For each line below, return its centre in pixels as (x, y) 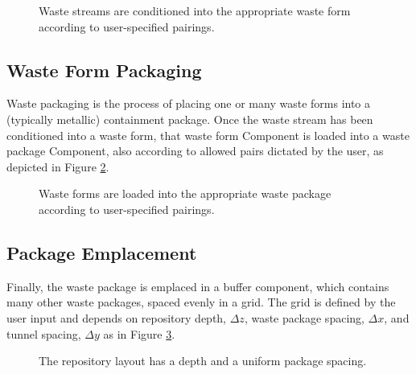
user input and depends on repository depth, (117, 317)
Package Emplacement (102, 252)
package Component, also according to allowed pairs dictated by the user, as (195, 151)
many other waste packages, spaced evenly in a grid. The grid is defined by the (201, 302)
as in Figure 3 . (139, 333)
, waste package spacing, (304, 317)
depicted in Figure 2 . (58, 166)
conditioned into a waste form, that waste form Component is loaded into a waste (208, 135)
